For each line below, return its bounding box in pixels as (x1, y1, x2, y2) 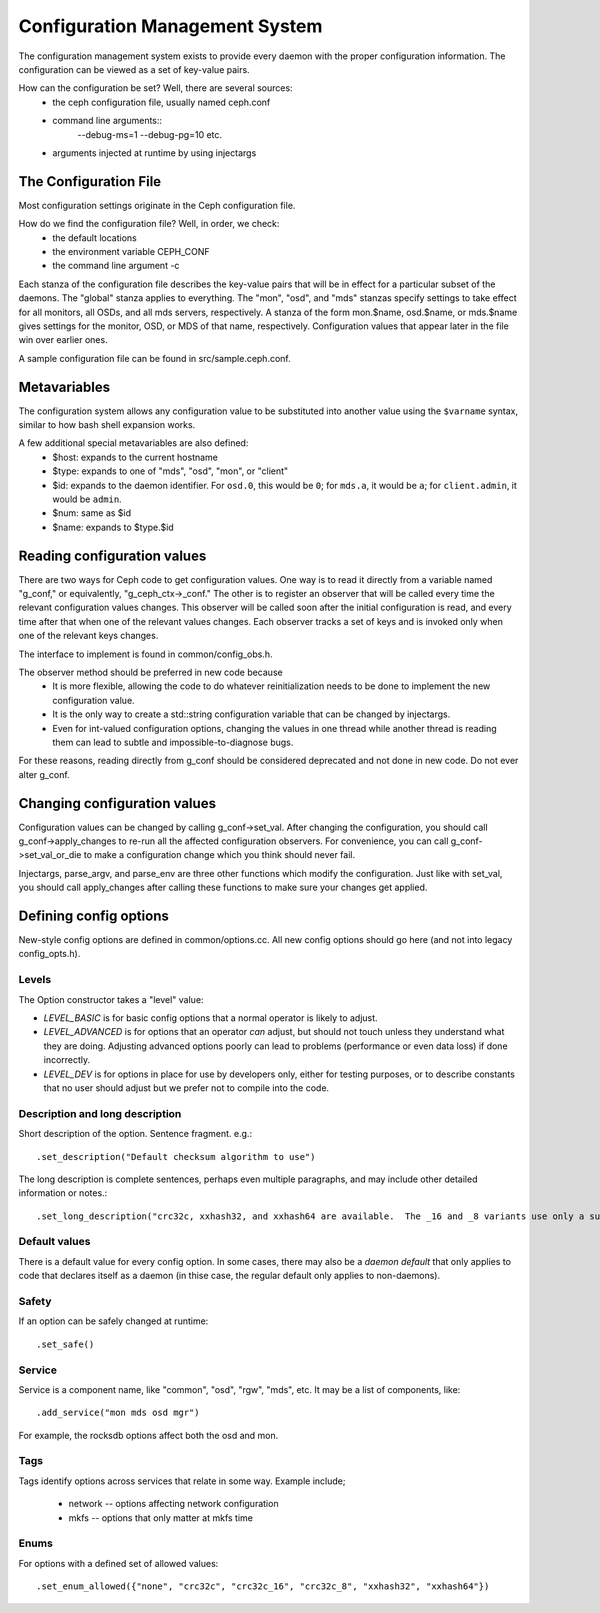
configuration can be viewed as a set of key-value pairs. (18, 63, 250, 75)
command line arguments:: (52, 115, 163, 127)
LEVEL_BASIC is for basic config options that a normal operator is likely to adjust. (43, 1012, 379, 1024)
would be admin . (52, 493, 122, 505)
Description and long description (18, 1106, 182, 1120)
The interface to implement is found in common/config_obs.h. (18, 648, 273, 660)
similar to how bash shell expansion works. (18, 419, 196, 430)
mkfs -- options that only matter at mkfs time (68, 1511, 254, 1524)
